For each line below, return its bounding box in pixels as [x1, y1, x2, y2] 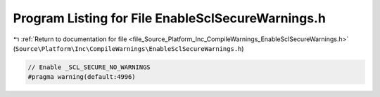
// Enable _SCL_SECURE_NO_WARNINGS [27, 63, 151, 71]
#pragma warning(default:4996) [27, 73, 137, 81]
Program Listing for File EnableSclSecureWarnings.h [13, 10, 327, 26]
